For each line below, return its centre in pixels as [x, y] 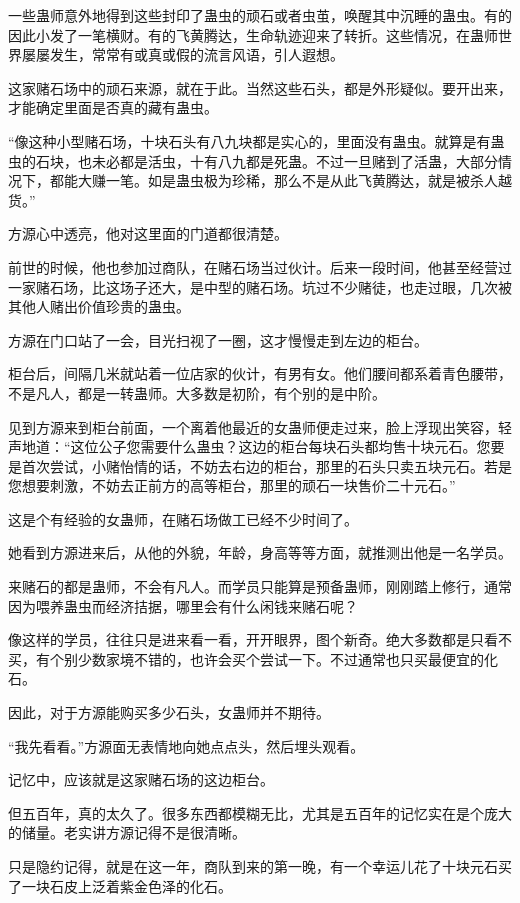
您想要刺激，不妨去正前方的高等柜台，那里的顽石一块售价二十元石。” [232, 485]
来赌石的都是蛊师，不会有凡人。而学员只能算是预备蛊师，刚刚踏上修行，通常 [260, 586]
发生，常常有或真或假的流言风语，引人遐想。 [196, 54]
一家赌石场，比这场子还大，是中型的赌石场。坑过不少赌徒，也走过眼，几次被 [260, 286]
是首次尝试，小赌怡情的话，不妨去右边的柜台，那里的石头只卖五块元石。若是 [260, 465]
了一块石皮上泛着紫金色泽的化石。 [120, 885]
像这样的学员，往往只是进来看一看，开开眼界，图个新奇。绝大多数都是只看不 [260, 639]
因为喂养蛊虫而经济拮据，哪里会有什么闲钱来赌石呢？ [183, 605]
